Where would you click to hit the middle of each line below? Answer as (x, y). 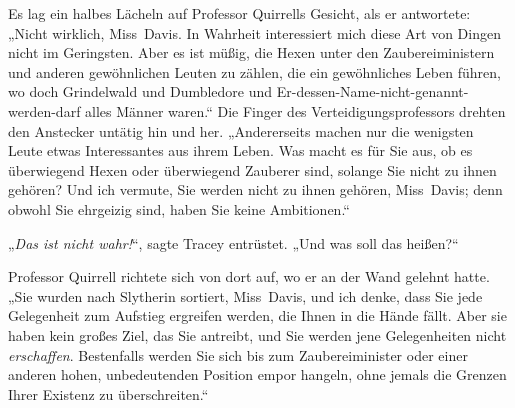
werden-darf (44, 110)
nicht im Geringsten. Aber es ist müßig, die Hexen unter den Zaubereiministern (251, 52)
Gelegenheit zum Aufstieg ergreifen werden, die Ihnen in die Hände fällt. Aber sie (257, 315)
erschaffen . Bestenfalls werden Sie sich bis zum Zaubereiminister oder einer (238, 354)
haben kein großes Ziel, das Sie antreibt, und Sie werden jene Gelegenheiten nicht (257, 334)
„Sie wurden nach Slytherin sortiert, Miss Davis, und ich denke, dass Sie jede (245, 295)
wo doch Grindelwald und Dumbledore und (140, 91)
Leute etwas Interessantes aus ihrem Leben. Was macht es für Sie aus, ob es (240, 150)
